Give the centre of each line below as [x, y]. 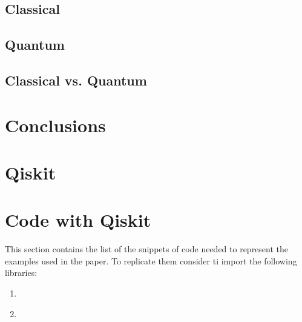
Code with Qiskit [78, 220]
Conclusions [55, 125]
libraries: [21, 273]
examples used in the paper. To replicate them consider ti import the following [151, 260]
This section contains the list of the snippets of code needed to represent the [147, 249]
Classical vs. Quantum [76, 80]
